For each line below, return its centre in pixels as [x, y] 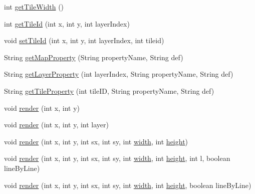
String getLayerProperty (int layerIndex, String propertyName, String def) [119, 74]
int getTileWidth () [34, 7]
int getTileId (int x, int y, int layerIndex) [67, 23]
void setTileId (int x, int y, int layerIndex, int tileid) [84, 40]
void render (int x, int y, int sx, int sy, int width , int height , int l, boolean [117, 158]
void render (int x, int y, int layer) [56, 125]
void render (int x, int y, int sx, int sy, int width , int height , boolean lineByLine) [128, 185]
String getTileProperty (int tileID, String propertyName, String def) [109, 90]
